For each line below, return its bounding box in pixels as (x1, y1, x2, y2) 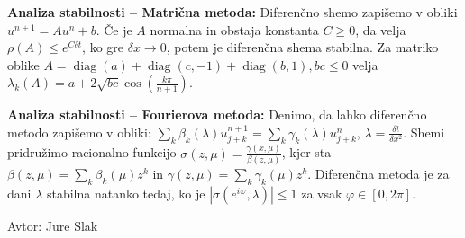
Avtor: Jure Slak (7, 216, 98, 234)
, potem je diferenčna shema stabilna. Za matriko (166, 38, 439, 57)
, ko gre (82, 38, 124, 57)
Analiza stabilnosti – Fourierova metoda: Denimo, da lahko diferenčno (7, 105, 427, 124)
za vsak (301, 183, 342, 202)
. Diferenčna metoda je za (307, 164, 450, 183)
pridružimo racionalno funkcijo (7, 143, 177, 162)
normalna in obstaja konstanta (150, 20, 319, 39)
